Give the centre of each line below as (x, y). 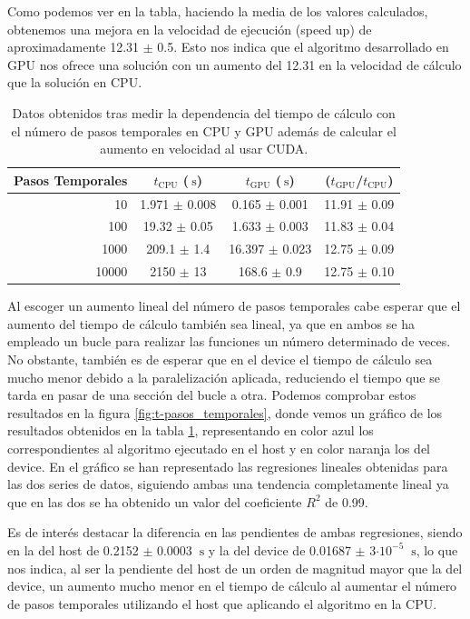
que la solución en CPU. (75, 82)
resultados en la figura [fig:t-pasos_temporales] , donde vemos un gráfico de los (225, 412)
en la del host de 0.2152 (73, 549)
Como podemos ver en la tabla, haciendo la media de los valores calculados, (218, 11)
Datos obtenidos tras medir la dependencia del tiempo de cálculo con (204, 112)
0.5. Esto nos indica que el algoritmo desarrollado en (303, 47)
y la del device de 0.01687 (279, 549)
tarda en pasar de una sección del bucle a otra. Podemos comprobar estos (212, 395)
